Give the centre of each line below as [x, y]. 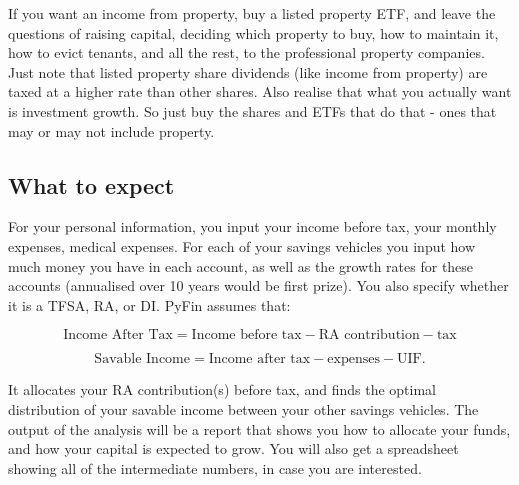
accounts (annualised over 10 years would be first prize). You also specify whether [258, 285]
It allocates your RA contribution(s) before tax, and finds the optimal [222, 389]
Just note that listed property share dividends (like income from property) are [248, 71]
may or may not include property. [111, 130]
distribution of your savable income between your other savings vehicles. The [243, 408]
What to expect [91, 184]
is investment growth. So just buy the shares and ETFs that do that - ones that [252, 110]
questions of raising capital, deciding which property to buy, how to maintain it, [253, 32]
